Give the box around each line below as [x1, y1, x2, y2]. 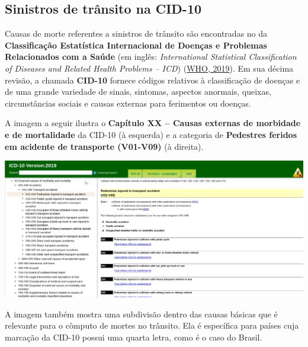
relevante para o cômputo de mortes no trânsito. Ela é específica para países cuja [5, 319, 299, 332]
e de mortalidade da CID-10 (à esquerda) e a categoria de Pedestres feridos [5, 128, 297, 140]
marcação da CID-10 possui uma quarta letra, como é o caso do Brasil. [5, 330, 262, 343]
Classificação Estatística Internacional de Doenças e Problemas [5, 38, 267, 51]
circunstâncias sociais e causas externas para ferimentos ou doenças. [5, 97, 251, 109]
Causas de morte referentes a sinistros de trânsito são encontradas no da [5, 27, 268, 40]
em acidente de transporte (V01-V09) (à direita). [5, 140, 204, 152]
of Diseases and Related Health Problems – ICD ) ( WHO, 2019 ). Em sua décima [5, 62, 294, 74]
